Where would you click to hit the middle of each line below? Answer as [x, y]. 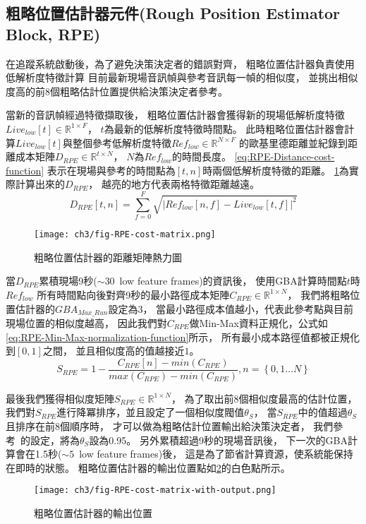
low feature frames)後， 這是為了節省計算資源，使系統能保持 [216, 454]
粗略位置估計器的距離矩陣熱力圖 [108, 257]
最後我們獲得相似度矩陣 [60, 398]
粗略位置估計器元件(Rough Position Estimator [173, 13]
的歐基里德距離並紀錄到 [294, 142]
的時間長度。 [201, 156]
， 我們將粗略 [319, 294]
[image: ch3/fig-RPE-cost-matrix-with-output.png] [155, 490]
